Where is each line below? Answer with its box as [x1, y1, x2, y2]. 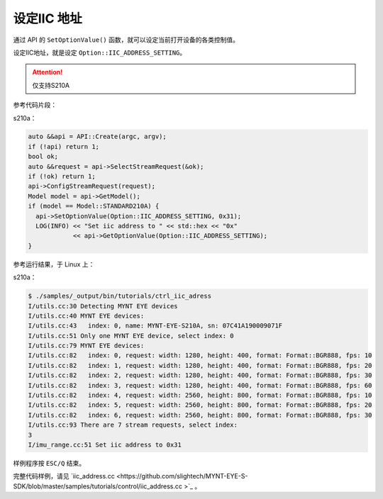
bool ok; [28, 152, 59, 161]
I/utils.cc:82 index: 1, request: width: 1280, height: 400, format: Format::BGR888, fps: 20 [28, 361, 372, 369]
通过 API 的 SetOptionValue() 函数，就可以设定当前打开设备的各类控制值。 [13, 35, 239, 44]
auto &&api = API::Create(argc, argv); [28, 133, 167, 141]
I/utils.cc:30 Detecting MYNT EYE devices [28, 302, 178, 310]
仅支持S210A [32, 81, 70, 89]
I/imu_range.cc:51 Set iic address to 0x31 [28, 441, 182, 449]
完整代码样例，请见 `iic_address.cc [13, 472, 115, 481]
